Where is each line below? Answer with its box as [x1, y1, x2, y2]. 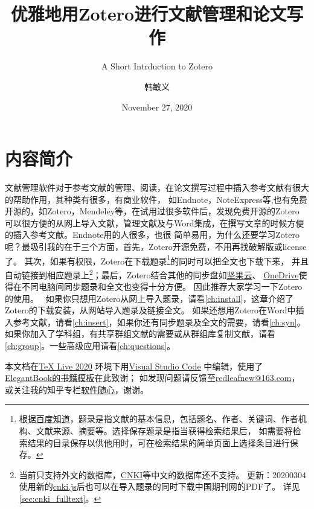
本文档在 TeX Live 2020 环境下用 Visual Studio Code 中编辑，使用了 [5, 359, 263, 372]
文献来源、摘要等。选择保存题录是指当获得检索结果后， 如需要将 [36, 424, 293, 437]
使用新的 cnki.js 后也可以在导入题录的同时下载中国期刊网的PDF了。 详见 [19, 480, 300, 493]
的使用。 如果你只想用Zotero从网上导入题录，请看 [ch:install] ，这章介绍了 [5, 292, 294, 304]
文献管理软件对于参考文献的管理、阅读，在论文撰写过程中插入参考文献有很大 [5, 181, 309, 194]
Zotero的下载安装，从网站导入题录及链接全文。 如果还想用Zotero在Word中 [5, 304, 296, 316]
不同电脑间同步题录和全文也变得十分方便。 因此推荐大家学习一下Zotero [21, 280, 303, 293]
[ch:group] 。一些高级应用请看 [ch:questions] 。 [5, 339, 176, 352]
